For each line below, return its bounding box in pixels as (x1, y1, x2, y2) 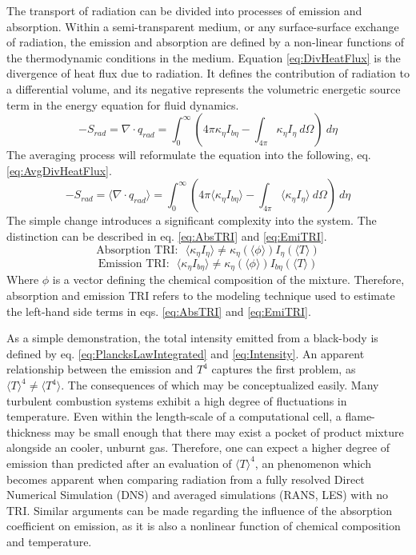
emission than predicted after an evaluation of (6, 454, 232, 471)
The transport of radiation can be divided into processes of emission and (6, 2, 362, 18)
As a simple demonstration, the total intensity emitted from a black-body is (6, 329, 378, 346)
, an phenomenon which (254, 454, 371, 471)
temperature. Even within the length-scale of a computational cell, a (6, 408, 342, 425)
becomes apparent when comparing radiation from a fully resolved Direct (6, 470, 365, 487)
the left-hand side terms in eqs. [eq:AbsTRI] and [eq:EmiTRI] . (6, 302, 311, 319)
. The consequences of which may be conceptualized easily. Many (61, 377, 379, 393)
